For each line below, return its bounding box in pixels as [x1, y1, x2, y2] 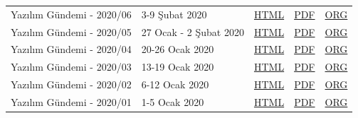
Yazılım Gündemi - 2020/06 [11, 6, 132, 21]
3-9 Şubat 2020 [141, 6, 207, 21]
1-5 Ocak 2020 [141, 94, 204, 109]
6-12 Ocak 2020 [141, 77, 209, 92]
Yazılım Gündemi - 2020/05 [11, 24, 132, 39]
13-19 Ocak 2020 [141, 59, 214, 74]
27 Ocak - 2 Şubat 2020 [141, 24, 244, 39]
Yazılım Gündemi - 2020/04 [11, 42, 132, 57]
